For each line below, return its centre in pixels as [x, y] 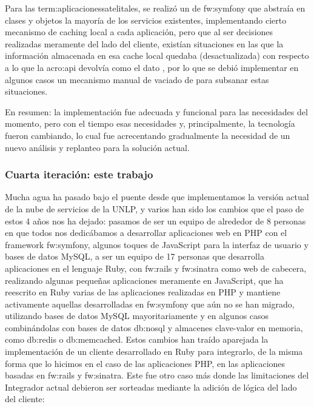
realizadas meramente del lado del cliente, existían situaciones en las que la [144, 43]
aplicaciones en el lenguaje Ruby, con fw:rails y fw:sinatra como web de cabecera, [156, 268]
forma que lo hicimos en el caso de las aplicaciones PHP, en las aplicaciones [145, 363]
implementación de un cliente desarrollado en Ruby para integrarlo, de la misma [154, 351]
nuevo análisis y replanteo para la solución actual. [97, 147]
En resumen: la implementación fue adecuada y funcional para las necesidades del [156, 111]
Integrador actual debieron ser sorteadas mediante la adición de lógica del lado [151, 387]
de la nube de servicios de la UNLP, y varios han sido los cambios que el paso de [155, 208]
